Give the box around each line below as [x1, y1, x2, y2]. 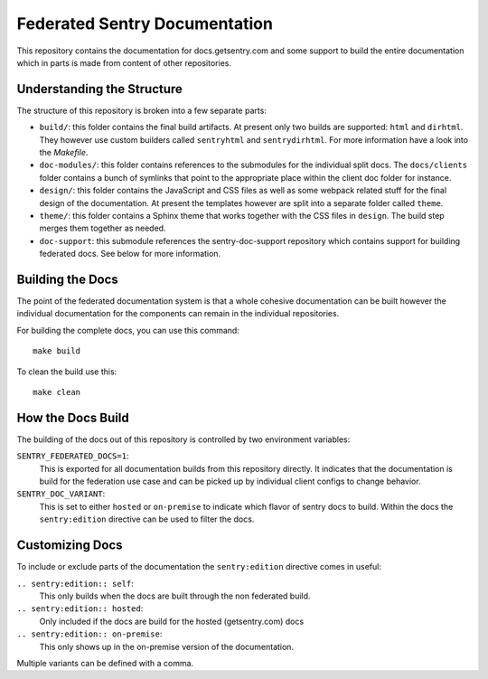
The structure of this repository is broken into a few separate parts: [16, 105, 267, 116]
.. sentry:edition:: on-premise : [16, 628, 163, 639]
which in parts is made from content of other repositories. [16, 57, 232, 68]
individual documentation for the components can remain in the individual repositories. [16, 308, 340, 319]
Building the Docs [16, 271, 119, 287]
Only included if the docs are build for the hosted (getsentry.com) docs [39, 616, 305, 627]
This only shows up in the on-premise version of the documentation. [39, 641, 294, 652]
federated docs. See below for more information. [39, 249, 221, 259]
